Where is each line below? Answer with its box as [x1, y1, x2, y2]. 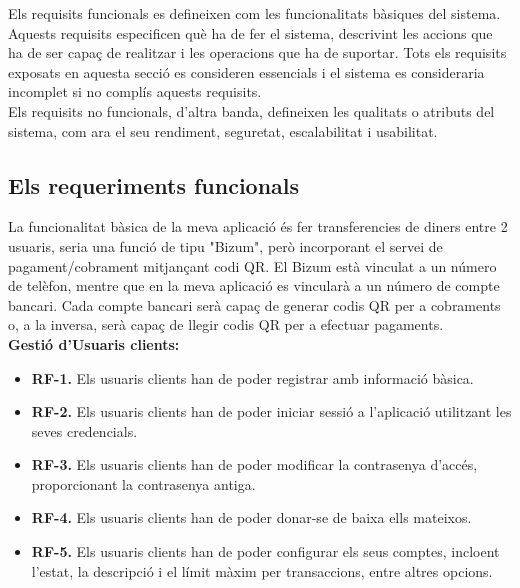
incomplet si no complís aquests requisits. [8, 81, 262, 102]
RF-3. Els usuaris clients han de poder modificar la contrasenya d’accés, [31, 454, 478, 475]
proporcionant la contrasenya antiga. [31, 473, 256, 494]
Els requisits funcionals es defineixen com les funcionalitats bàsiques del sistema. [8, 3, 501, 23]
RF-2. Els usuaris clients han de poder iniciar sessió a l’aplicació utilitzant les [31, 401, 512, 422]
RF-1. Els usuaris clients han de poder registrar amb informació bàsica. [31, 367, 474, 388]
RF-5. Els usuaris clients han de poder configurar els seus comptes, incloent [31, 541, 500, 562]
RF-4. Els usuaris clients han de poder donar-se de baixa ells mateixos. [31, 507, 472, 528]
